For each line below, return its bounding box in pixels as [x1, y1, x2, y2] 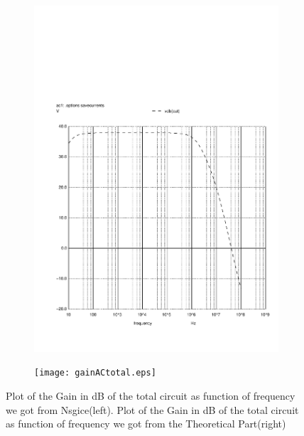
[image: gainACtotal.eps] [34, 368, 156, 378]
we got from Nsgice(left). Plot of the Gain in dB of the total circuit [6, 402, 299, 417]
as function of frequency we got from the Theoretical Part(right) [6, 416, 286, 431]
